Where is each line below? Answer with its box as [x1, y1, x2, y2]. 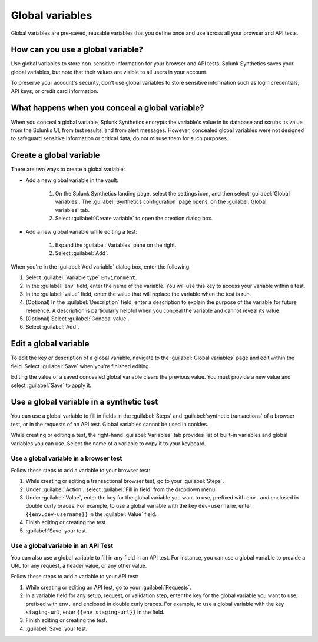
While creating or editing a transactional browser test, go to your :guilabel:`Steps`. [25, 478, 224, 485]
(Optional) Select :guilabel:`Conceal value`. [25, 315, 130, 322]
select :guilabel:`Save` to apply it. [11, 382, 91, 389]
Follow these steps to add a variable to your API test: [11, 573, 138, 580]
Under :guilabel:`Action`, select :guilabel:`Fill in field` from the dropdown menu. [25, 486, 217, 493]
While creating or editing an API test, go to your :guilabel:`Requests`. [25, 584, 191, 591]
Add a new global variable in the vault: [25, 177, 119, 184]
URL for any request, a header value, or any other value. [11, 562, 147, 570]
